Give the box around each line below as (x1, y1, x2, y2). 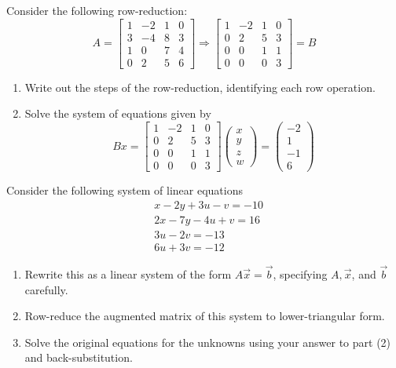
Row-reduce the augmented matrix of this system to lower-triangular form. (24, 308, 385, 324)
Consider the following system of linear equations (6, 182, 243, 199)
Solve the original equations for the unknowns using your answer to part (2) (24, 333, 391, 350)
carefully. (24, 281, 68, 297)
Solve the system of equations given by (24, 105, 211, 122)
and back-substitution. (24, 349, 133, 366)
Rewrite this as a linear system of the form (24, 266, 232, 282)
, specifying (273, 266, 328, 282)
